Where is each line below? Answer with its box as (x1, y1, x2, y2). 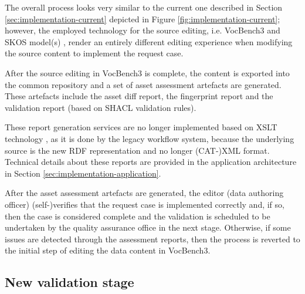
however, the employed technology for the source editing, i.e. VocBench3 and (5, 24, 280, 36)
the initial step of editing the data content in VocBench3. (5, 244, 211, 256)
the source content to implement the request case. (5, 47, 184, 59)
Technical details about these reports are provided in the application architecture (5, 156, 297, 168)
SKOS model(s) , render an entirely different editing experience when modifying (5, 35, 293, 48)
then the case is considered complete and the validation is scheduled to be (5, 209, 270, 222)
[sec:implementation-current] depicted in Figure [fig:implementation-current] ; (5, 12, 280, 25)
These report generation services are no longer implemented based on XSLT (5, 121, 277, 133)
